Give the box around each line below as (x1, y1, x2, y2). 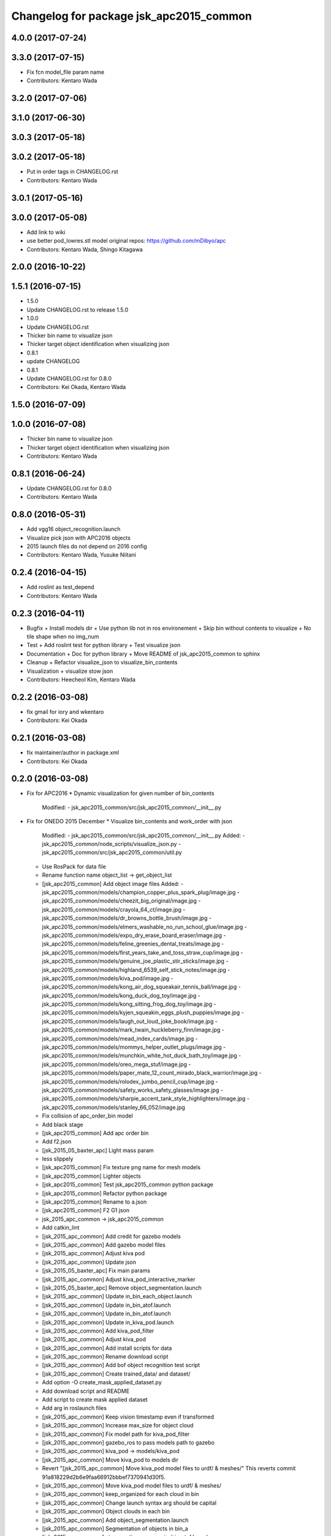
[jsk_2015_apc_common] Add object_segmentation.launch (42, 1516, 189, 1524)
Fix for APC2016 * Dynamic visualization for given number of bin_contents (26, 790, 215, 797)
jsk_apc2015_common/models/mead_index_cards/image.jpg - (42, 1035, 199, 1042)
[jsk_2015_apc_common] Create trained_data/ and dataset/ (42, 1370, 191, 1377)
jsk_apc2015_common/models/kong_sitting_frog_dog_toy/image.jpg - (42, 1000, 216, 1008)
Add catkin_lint (42, 1224, 80, 1231)
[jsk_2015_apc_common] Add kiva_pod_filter (42, 1327, 154, 1334)
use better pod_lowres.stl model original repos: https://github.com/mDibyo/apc (26, 237, 226, 245)
